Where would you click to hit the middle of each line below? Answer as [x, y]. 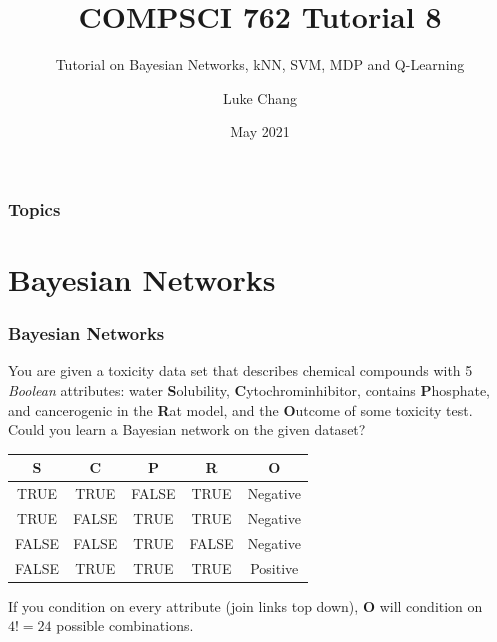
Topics [34, 208]
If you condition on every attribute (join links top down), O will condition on [245, 605]
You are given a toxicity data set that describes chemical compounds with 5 [240, 370]
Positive [274, 567]
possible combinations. [125, 625]
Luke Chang [260, 97]
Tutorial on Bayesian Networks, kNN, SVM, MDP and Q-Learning [260, 64]
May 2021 [260, 131]
